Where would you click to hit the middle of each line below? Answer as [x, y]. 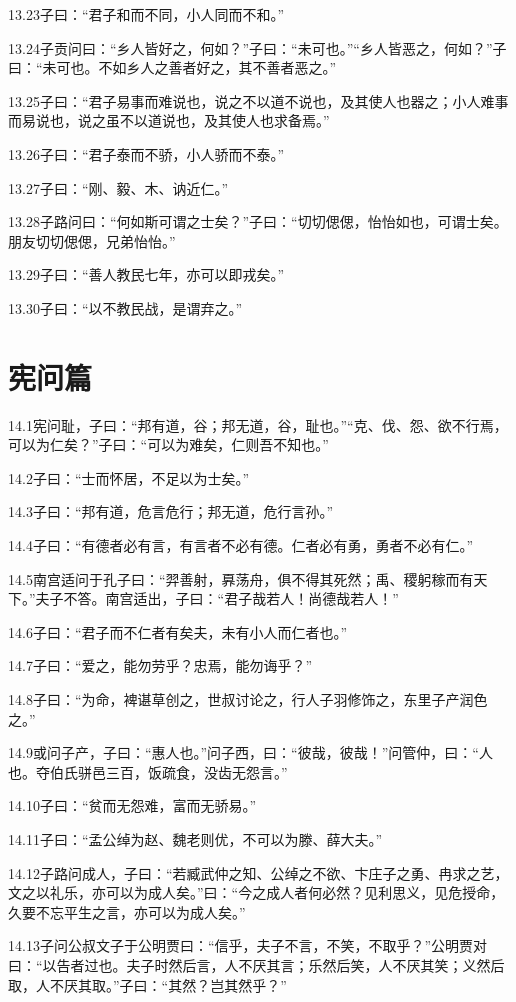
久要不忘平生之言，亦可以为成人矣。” [127, 911]
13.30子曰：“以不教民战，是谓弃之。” [125, 307]
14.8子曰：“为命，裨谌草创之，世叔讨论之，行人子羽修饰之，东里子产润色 [248, 699]
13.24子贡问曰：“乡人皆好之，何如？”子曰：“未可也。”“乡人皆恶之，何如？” [250, 47]
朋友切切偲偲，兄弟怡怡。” [92, 240]
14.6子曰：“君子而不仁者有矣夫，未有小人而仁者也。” [178, 631]
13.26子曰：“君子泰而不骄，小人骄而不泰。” [146, 153]
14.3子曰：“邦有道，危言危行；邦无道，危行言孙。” [171, 511]
